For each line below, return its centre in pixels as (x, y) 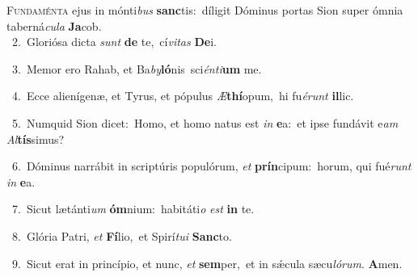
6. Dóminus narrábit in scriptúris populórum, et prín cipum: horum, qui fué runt (211, 166)
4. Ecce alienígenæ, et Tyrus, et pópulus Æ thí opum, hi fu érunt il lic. (183, 96)
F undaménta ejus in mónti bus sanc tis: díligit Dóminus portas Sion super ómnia (205, 10)
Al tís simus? (36, 138)
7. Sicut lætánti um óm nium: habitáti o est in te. (133, 209)
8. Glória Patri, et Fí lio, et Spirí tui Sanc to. (122, 235)
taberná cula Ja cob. (54, 25)
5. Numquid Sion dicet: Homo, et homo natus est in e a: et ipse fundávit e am (205, 122)
